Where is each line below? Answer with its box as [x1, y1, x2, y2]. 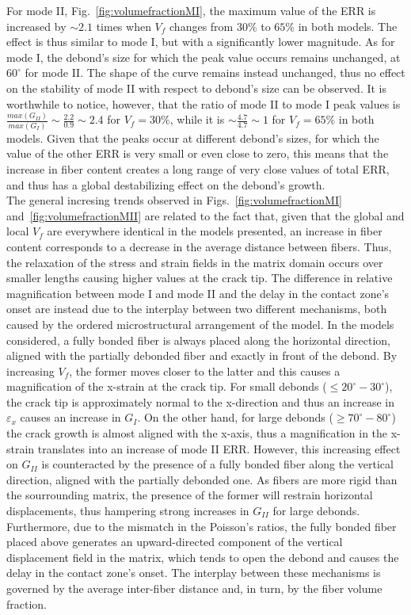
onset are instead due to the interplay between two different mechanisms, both [6, 300, 387, 317]
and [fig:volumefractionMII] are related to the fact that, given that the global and [6, 207, 405, 223]
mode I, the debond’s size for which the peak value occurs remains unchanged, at [6, 48, 401, 65]
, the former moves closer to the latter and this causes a [69, 362, 341, 379]
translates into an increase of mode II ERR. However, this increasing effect [37, 440, 401, 456]
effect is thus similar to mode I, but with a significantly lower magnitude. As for [6, 33, 395, 50]
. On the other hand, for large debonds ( [137, 409, 333, 426]
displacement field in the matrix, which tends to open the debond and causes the [6, 548, 399, 565]
